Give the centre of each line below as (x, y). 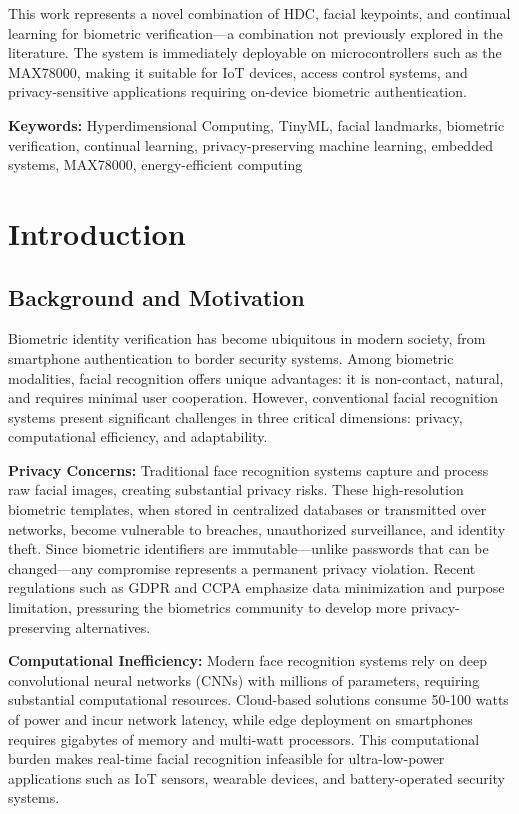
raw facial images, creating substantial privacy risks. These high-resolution (236, 489)
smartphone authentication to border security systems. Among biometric (231, 357)
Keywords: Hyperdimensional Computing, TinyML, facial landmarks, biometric (256, 124)
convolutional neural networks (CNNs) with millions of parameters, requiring (244, 679)
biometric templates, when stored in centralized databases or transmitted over (247, 509)
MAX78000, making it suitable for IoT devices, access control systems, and (238, 71)
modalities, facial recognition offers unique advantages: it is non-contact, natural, (256, 377)
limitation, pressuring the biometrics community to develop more (207, 607)
